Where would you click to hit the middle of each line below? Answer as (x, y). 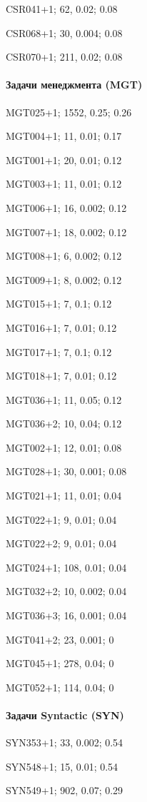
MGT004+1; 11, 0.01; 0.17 (64, 136)
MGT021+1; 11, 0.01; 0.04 (64, 496)
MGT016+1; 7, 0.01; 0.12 (61, 327)
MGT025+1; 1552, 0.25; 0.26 (69, 112)
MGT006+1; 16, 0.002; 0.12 (66, 207)
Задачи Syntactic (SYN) (65, 715)
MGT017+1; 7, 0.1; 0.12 (59, 351)
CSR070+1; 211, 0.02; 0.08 (64, 57)
